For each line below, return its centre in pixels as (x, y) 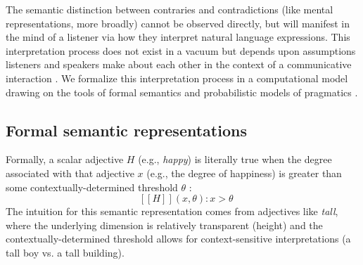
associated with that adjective (70, 173)
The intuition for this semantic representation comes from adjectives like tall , (172, 211)
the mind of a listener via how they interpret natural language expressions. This (178, 37)
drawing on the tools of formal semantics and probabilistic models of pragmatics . (182, 92)
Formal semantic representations (126, 130)
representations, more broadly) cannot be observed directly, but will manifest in (178, 23)
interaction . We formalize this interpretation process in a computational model (177, 78)
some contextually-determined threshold (92, 187)
